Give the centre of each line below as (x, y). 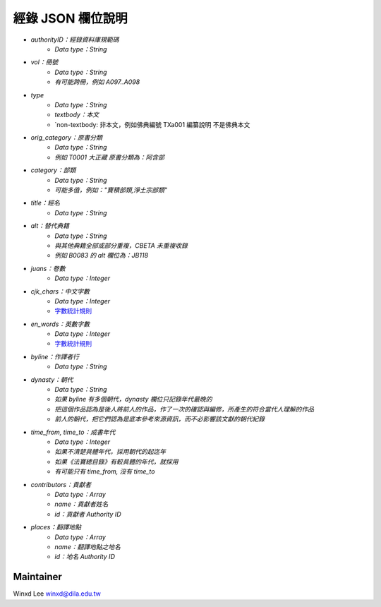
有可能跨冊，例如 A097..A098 (97, 82)
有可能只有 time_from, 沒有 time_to (105, 471)
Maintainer (38, 577)
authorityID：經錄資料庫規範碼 (75, 40)
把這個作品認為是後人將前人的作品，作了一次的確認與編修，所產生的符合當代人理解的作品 (184, 409)
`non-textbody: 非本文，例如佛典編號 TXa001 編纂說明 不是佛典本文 (152, 124)
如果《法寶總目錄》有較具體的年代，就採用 (116, 462)
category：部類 (53, 170)
